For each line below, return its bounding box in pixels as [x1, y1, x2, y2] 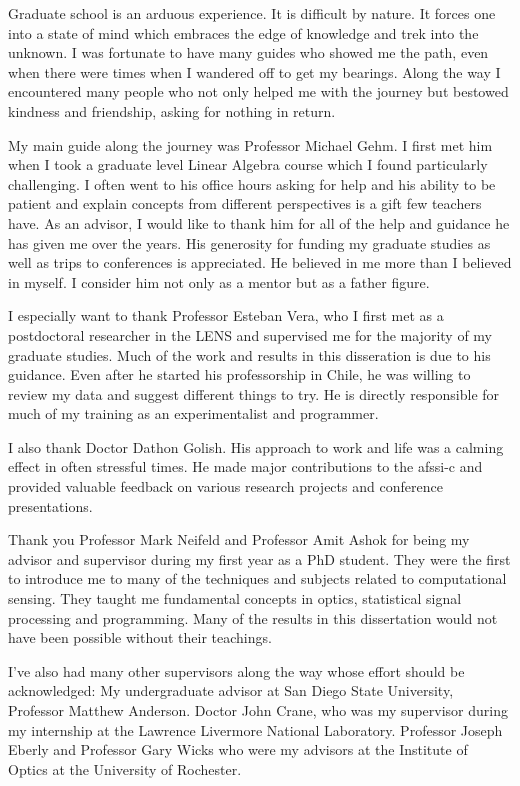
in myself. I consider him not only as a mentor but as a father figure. [8, 271, 430, 292]
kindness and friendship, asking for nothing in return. [8, 100, 336, 121]
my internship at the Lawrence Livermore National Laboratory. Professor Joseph [8, 719, 503, 740]
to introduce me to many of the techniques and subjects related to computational [8, 568, 507, 589]
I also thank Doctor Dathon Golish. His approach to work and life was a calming [8, 436, 504, 457]
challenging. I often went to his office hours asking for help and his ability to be [8, 173, 496, 194]
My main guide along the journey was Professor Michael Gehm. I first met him [8, 134, 493, 155]
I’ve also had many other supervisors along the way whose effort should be [8, 660, 465, 681]
